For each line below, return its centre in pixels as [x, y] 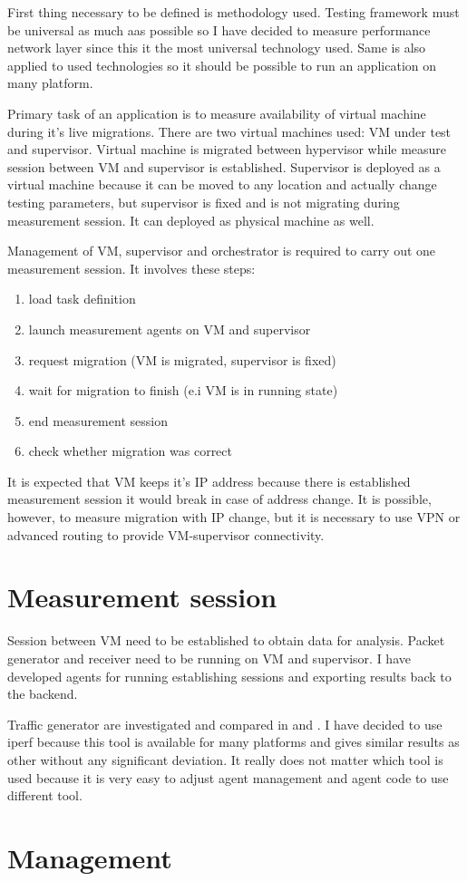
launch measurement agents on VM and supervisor [170, 329]
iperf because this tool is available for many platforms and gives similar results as [233, 742]
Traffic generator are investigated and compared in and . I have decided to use [225, 724]
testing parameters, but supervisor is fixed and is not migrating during [204, 202]
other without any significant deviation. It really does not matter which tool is [225, 759]
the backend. [43, 694]
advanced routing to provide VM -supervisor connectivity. [166, 534]
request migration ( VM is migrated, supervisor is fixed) [182, 359]
